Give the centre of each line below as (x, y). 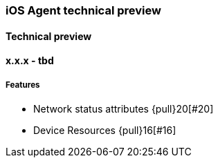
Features (23, 85)
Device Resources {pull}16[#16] (105, 130)
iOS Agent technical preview (83, 10)
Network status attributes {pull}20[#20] (124, 109)
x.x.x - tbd (30, 61)
